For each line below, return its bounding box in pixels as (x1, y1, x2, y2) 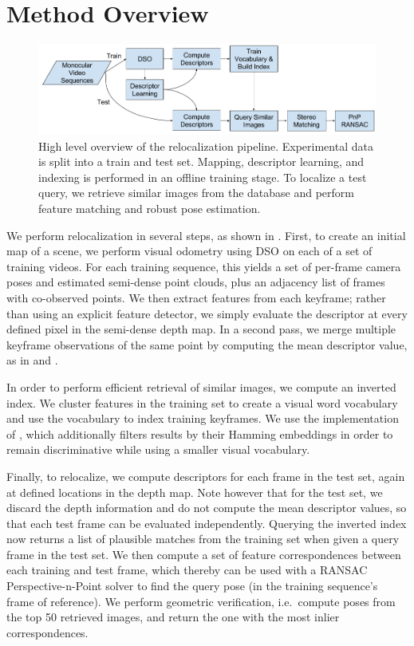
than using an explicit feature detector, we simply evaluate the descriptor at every (6, 305, 408, 321)
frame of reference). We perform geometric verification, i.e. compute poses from (6, 593, 396, 609)
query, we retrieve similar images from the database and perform (38, 184, 354, 201)
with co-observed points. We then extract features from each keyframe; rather (6, 289, 386, 305)
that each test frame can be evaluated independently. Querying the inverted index (6, 514, 407, 531)
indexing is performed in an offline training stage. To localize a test (38, 168, 367, 185)
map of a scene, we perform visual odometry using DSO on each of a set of (6, 242, 373, 259)
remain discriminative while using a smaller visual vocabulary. (6, 441, 310, 458)
